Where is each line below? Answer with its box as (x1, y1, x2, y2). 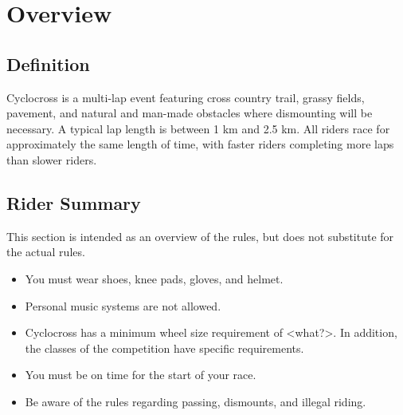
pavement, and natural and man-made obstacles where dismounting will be (6, 105, 373, 121)
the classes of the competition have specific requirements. (25, 339, 304, 356)
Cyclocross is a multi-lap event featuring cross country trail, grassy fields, (6, 89, 365, 105)
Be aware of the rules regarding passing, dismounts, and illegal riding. (25, 393, 366, 409)
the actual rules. (6, 243, 85, 260)
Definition (6, 51, 90, 76)
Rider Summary (6, 190, 141, 215)
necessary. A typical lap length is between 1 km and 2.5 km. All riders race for (6, 120, 390, 136)
